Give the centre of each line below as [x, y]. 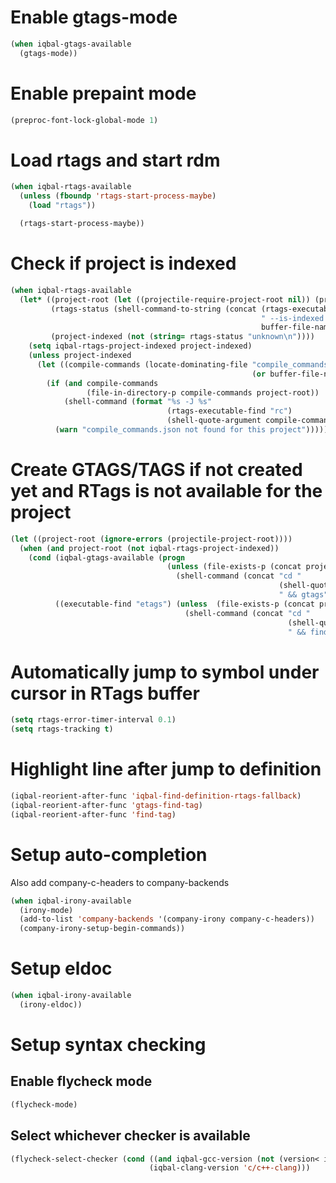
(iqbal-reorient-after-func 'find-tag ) [93, 814]
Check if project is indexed [123, 263]
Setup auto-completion [109, 854]
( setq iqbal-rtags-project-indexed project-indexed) [140, 346]
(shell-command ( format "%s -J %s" [138, 402]
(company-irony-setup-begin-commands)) [102, 929]
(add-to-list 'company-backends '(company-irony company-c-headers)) [167, 919]
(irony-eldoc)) [51, 1004]
